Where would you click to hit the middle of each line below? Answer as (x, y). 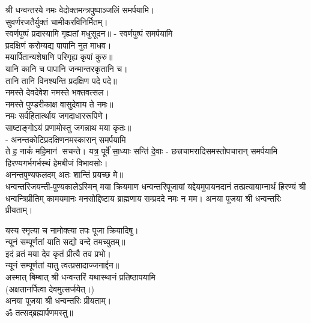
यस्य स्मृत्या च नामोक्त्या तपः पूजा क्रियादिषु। (72, 230)
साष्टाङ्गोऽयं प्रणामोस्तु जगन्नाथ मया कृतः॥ (68, 127)
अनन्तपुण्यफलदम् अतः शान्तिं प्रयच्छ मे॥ (64, 174)
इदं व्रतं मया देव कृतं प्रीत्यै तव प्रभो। (58, 253)
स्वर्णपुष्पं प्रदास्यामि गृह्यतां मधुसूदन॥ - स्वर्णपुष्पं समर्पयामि (89, 33)
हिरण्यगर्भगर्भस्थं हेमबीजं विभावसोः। (57, 162)
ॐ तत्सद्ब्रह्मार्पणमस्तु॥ (39, 312)
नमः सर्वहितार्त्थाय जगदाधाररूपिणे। (57, 116)
